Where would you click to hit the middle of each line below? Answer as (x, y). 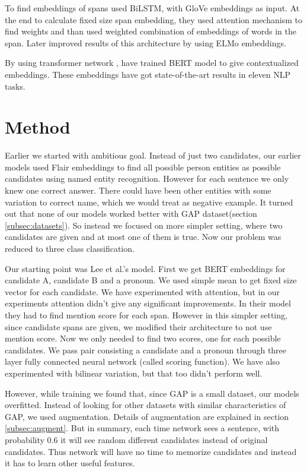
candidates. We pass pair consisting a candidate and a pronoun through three (146, 350)
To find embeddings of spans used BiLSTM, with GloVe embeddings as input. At (152, 8)
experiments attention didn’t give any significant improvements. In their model (148, 303)
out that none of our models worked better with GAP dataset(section (131, 214)
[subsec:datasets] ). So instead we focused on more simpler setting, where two (144, 225)
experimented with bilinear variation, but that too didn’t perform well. (134, 373)
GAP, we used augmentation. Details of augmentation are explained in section (147, 416)
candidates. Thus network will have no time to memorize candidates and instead (151, 451)
